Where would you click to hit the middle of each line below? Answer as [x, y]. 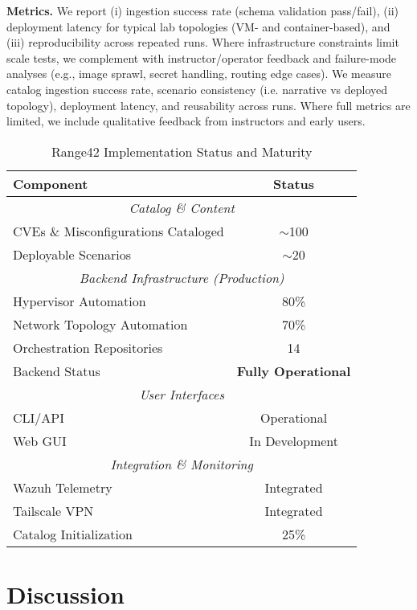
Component [51, 183]
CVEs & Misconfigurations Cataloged [119, 231]
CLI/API [39, 417]
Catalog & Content [182, 207]
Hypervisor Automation [80, 301]
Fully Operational [294, 371]
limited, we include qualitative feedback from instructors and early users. [186, 121]
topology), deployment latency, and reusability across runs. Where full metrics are [208, 105]
